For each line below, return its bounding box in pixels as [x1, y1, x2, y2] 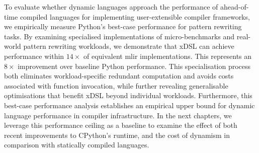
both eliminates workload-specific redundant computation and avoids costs [4, 70, 234, 81]
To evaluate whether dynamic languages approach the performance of [4, 2, 218, 12]
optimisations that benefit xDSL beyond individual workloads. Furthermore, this [4, 90, 252, 101]
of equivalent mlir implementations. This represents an [83, 50, 252, 61]
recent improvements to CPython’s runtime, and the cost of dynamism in [4, 129, 230, 140]
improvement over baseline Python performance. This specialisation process [18, 60, 251, 71]
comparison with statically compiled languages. [4, 139, 149, 150]
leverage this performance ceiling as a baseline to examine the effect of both [4, 120, 237, 130]
